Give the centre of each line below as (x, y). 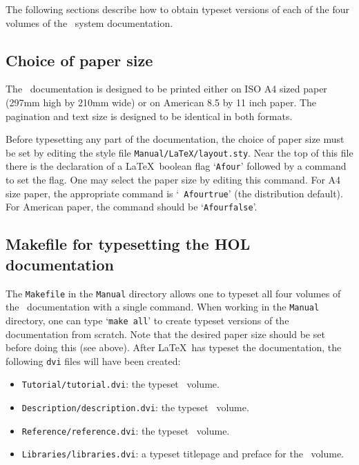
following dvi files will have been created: (93, 360)
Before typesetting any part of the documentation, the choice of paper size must (175, 139)
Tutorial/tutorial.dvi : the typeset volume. (120, 384)
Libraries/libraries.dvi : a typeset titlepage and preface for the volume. (183, 454)
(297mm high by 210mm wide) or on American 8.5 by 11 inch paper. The (161, 102)
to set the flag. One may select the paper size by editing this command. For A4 (173, 180)
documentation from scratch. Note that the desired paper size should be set (165, 334)
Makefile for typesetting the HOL (128, 244)
